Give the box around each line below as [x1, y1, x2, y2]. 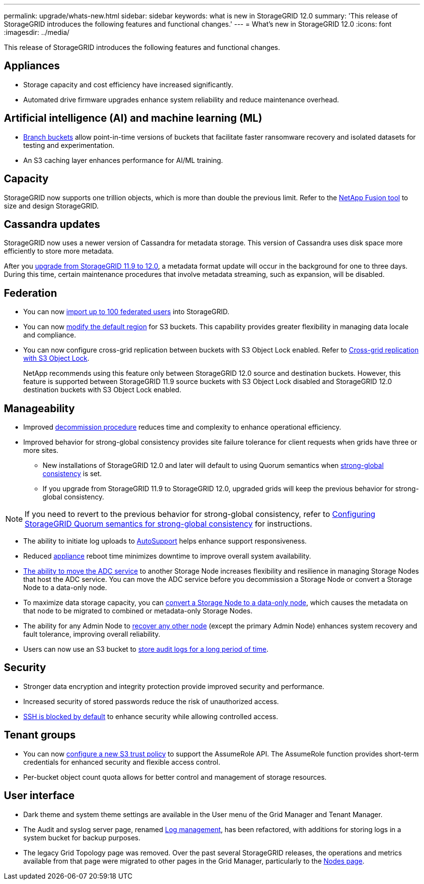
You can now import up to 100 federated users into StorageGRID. [23, 307, 229, 316]
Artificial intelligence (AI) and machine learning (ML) [4, 112, 262, 125]
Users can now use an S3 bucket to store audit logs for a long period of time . [23, 645, 269, 654]
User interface [4, 789, 75, 802]
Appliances [4, 60, 60, 72]
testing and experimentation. [23, 141, 115, 149]
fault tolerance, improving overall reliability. [23, 630, 161, 639]
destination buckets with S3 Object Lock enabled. [23, 386, 182, 394]
